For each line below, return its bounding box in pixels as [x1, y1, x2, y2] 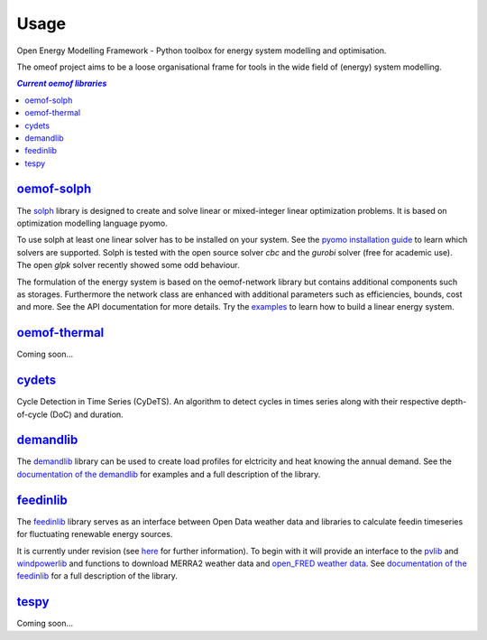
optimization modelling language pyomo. [16, 218, 169, 228]
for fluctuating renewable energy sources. [16, 529, 173, 540]
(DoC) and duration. [50, 409, 124, 420]
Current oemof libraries [16, 78, 107, 89]
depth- [440, 396, 467, 407]
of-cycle [16, 409, 49, 420]
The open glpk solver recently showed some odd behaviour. [16, 260, 240, 271]
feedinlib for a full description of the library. [16, 570, 178, 581]
